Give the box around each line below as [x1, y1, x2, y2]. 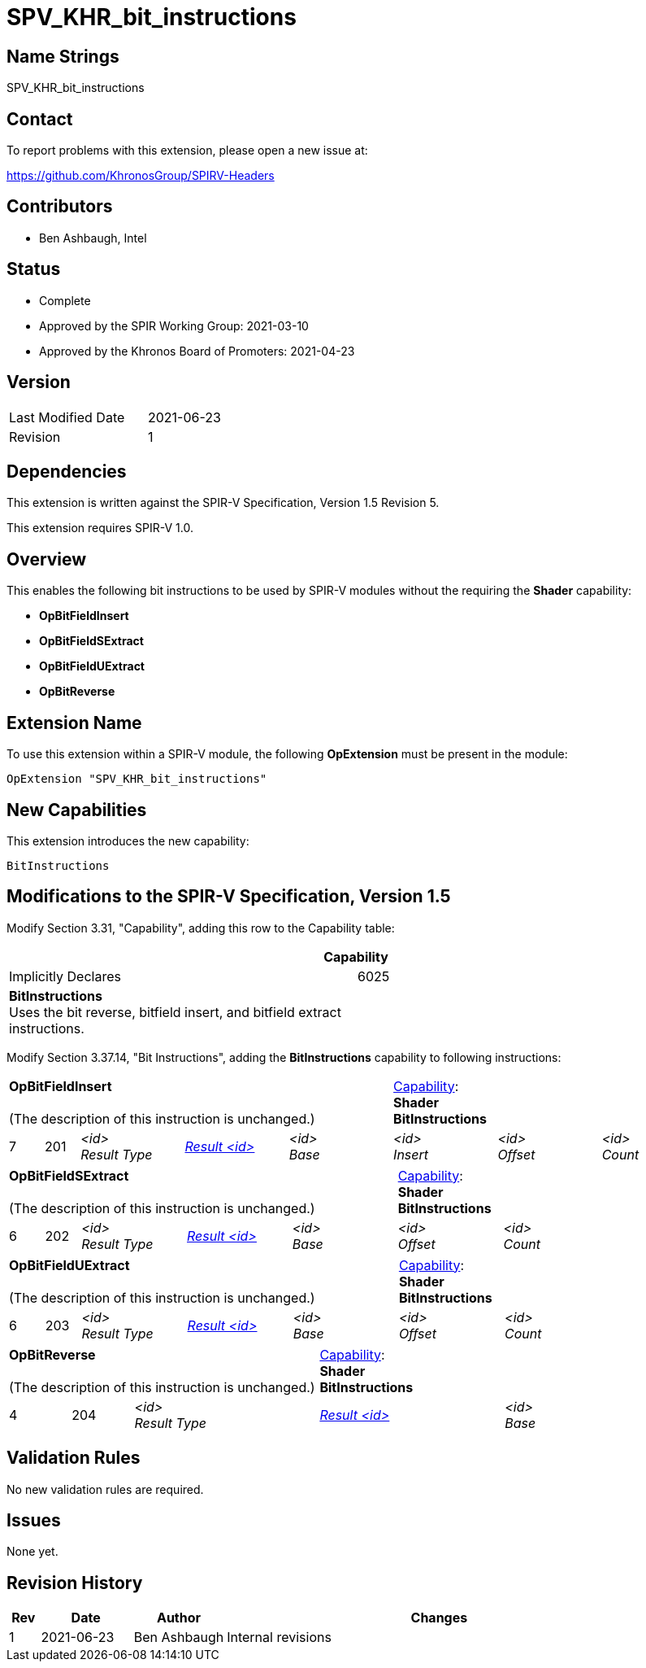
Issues [7, 1510, 61, 1531]
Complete [39, 293, 91, 308]
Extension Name [7, 712, 142, 733]
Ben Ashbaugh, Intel [39, 230, 147, 245]
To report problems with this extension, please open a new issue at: [7, 143, 368, 158]
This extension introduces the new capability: [7, 833, 249, 848]
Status [7, 259, 61, 280]
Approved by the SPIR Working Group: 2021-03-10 [39, 318, 309, 333]
